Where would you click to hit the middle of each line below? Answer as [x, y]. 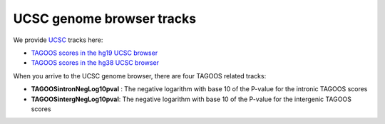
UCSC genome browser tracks [105, 19]
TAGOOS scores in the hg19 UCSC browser [94, 53]
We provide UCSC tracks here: [58, 40]
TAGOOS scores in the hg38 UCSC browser [95, 63]
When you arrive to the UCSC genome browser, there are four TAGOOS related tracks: [140, 76]
